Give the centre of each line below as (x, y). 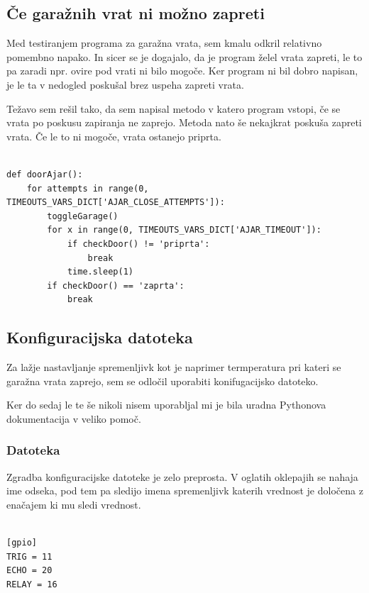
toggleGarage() (83, 216)
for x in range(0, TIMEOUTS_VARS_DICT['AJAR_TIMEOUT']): (184, 230)
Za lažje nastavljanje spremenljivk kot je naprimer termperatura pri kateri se (174, 367)
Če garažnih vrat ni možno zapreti (136, 13)
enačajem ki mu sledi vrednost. (74, 504)
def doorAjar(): (45, 174)
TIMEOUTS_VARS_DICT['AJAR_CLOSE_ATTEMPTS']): (116, 203)
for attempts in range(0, (88, 188)
